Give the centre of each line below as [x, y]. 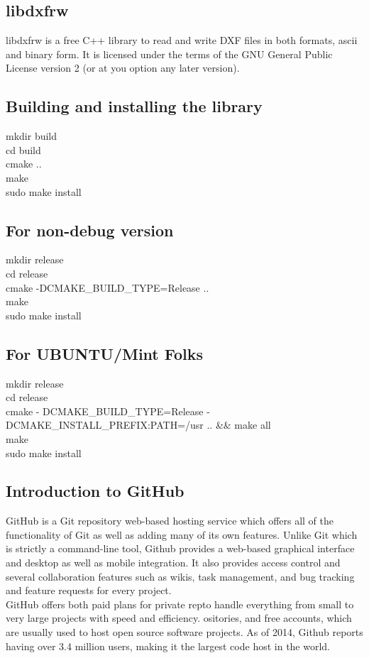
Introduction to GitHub [95, 491]
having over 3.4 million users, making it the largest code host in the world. [168, 646]
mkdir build [32, 136]
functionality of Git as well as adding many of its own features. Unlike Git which [182, 534]
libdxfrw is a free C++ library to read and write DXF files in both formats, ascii [182, 40]
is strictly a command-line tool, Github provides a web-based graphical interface [180, 548]
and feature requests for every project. [89, 590]
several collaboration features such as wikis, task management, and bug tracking [180, 576]
